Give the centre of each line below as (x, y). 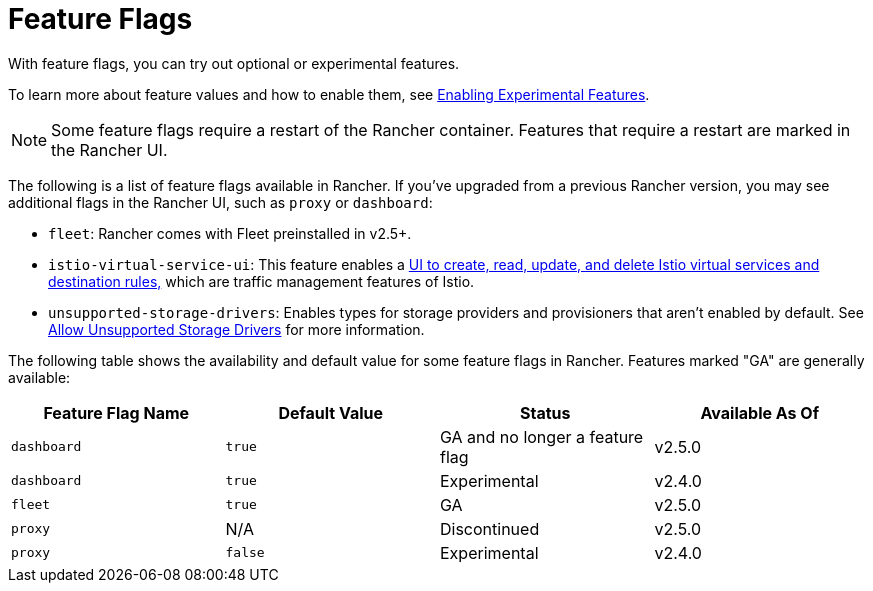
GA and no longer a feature (542, 436)
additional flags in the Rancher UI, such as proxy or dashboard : (220, 202)
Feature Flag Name (116, 412)
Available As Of (759, 412)
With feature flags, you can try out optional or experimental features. (234, 63)
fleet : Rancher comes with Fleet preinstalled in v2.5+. (230, 233)
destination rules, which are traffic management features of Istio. (261, 281)
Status (545, 412)
